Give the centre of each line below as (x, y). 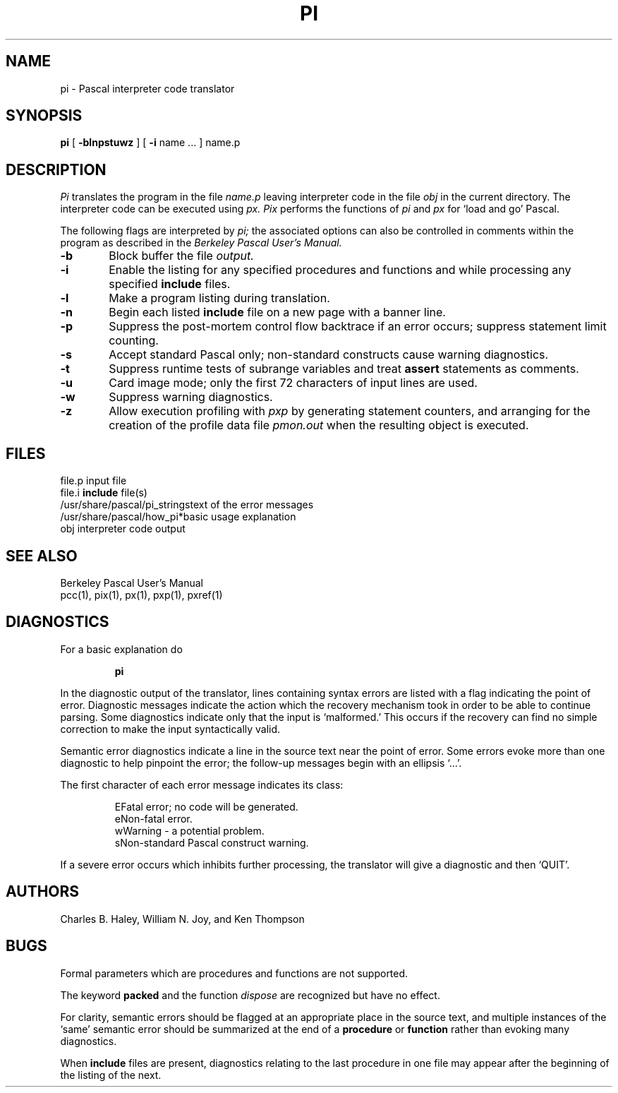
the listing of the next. (111, 1075)
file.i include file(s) (104, 493)
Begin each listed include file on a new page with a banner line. (277, 312)
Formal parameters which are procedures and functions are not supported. (234, 973)
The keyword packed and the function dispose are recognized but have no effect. (250, 995)
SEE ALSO (42, 556)
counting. (134, 341)
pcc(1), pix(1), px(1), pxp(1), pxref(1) (141, 595)
